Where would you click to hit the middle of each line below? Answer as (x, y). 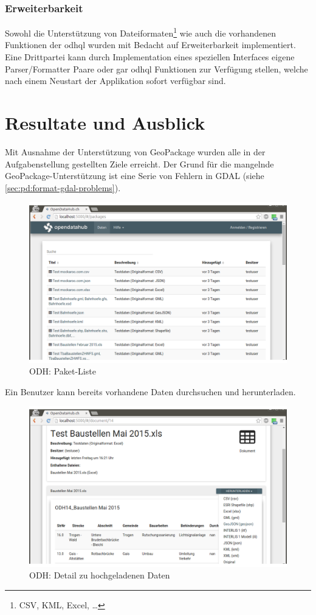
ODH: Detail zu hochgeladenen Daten (100, 575)
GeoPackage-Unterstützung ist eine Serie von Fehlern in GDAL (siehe (135, 176)
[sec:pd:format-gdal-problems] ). (63, 187)
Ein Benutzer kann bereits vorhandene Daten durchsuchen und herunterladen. (150, 391)
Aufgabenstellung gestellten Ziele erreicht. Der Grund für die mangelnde (139, 163)
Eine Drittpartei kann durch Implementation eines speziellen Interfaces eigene (150, 57)
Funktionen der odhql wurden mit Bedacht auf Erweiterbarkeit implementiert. (150, 45)
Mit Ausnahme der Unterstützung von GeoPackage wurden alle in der (135, 151)
